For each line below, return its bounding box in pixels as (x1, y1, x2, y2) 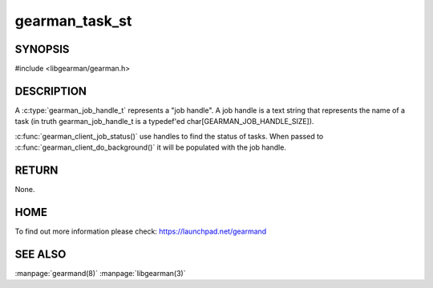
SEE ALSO (14, 247, 67, 261)
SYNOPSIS (14, 42, 70, 56)
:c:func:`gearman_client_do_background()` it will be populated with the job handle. (14, 142, 286, 152)
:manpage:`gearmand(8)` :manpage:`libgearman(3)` (14, 268, 186, 278)
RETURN (14, 163, 59, 177)
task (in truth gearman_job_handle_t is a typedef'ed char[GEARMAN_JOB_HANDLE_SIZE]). (14, 117, 314, 126)
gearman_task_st (14, 12, 132, 30)
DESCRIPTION (14, 84, 87, 98)
